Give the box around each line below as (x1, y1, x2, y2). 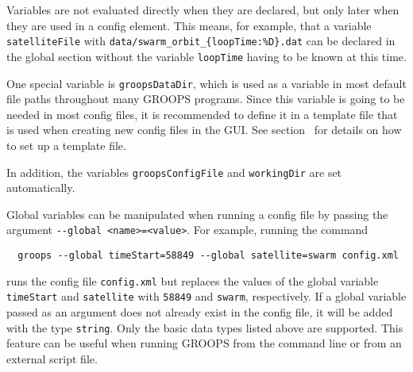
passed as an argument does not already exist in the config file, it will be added (6, 304, 393, 320)
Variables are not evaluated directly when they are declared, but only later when (6, 2, 399, 17)
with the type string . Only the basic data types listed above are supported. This (6, 319, 403, 336)
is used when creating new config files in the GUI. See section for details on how (6, 121, 402, 138)
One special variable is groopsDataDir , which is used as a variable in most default (6, 75, 407, 91)
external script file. (6, 350, 98, 366)
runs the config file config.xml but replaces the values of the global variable (6, 272, 379, 289)
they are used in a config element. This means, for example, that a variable (6, 17, 372, 33)
